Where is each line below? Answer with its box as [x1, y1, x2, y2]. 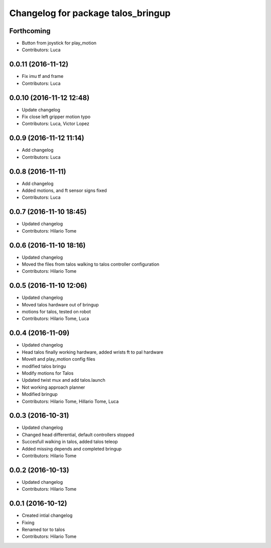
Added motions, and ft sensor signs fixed [22, 187, 107, 193]
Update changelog [22, 106, 60, 113]
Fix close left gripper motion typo [22, 114, 91, 120]
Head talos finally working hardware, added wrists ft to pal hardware [22, 349, 164, 355]
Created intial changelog [22, 512, 73, 518]
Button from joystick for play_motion [22, 40, 97, 46]
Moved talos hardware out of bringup [22, 301, 99, 307]
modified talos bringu [22, 363, 66, 369]
